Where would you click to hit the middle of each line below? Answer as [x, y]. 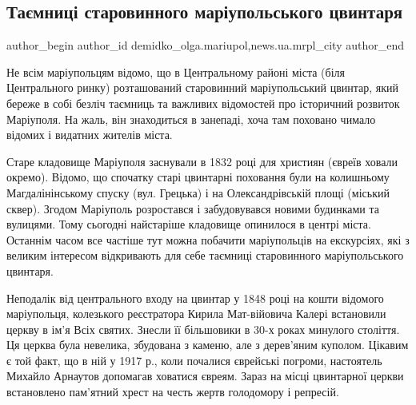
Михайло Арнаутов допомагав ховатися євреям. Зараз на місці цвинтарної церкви [205, 376]
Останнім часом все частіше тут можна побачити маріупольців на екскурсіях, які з [208, 239]
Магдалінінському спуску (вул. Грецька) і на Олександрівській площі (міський [198, 192]
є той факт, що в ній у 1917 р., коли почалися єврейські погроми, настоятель [194, 360]
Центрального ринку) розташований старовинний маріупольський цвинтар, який [203, 87]
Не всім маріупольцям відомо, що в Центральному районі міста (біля [176, 71]
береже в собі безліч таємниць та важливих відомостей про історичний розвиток [203, 103]
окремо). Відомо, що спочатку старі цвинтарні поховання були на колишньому [198, 177]
